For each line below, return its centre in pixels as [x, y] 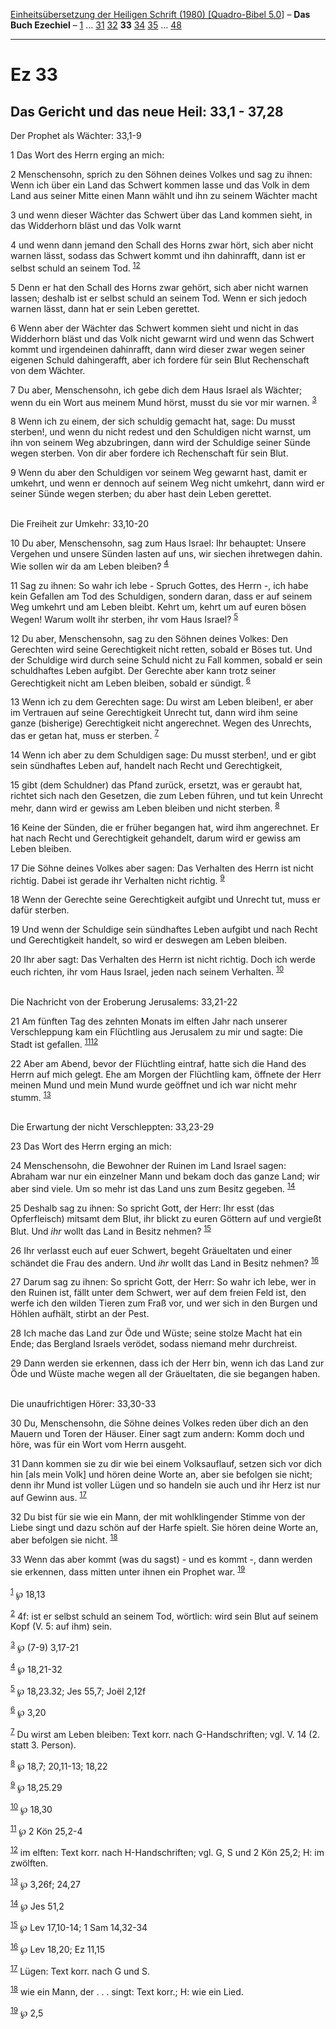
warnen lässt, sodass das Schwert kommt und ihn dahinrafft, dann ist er [158, 255]
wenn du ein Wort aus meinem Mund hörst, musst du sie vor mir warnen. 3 [163, 401]
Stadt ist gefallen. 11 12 [54, 1043]
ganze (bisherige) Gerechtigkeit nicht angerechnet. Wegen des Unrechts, [161, 723]
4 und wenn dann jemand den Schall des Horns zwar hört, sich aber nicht [162, 245]
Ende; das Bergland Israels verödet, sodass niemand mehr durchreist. [154, 1344]
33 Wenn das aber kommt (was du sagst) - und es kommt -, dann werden [161, 1559]
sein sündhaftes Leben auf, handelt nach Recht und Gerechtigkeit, [146, 765]
